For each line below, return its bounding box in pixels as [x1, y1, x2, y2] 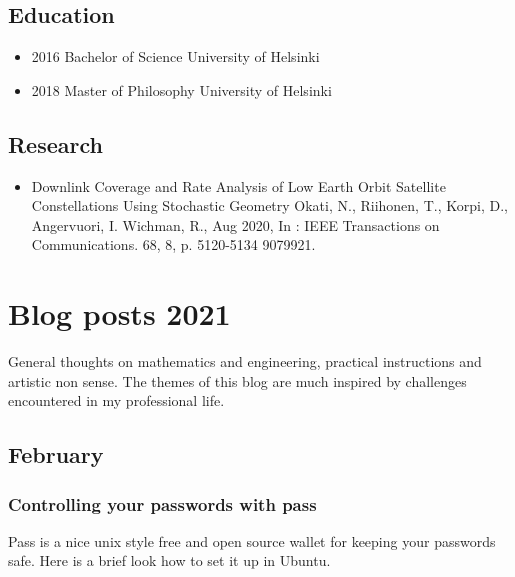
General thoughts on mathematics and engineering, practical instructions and [8, 351, 482, 372]
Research [8, 128, 103, 159]
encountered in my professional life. [8, 390, 225, 411]
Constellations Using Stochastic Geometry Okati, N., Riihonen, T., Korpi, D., [31, 195, 508, 216]
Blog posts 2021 [8, 293, 231, 334]
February [8, 439, 104, 470]
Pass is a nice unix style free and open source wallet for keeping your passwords [8, 530, 496, 551]
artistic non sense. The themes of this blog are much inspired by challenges [8, 370, 467, 391]
